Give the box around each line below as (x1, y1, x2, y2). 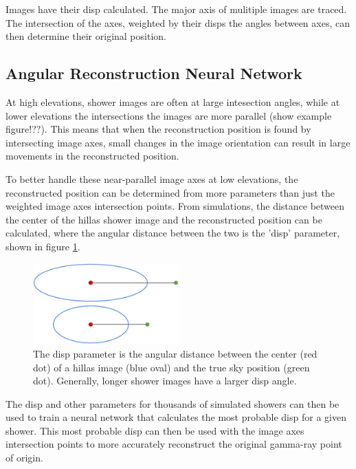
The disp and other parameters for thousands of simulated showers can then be (5, 396, 340, 411)
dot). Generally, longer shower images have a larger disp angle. (33, 373, 297, 388)
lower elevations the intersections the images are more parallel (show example (5, 108, 332, 122)
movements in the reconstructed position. (5, 149, 179, 163)
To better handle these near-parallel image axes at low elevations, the (5, 171, 298, 186)
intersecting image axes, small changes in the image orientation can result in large (5, 135, 351, 149)
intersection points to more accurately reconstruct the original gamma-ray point (5, 437, 342, 451)
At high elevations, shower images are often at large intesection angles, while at (5, 94, 340, 109)
